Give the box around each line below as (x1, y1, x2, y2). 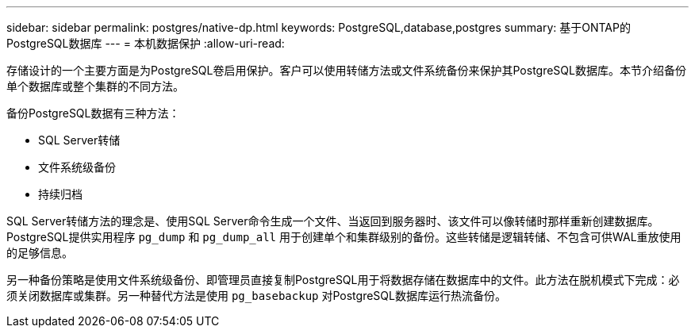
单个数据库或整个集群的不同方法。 (6, 79, 184, 93)
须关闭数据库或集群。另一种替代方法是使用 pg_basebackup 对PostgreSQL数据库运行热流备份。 (6, 289, 506, 302)
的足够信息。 (6, 246, 73, 259)
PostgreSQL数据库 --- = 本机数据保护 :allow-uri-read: (6, 36, 285, 50)
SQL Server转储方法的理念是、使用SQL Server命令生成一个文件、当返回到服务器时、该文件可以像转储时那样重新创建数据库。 (6, 214, 659, 228)
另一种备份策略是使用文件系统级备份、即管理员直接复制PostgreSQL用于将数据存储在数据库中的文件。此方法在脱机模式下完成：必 (6, 273, 680, 286)
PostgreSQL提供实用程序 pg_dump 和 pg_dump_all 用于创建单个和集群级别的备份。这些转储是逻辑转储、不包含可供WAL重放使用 (6, 230, 682, 244)
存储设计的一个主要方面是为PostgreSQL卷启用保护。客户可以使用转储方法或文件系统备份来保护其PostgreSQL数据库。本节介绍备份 (6, 63, 686, 77)
